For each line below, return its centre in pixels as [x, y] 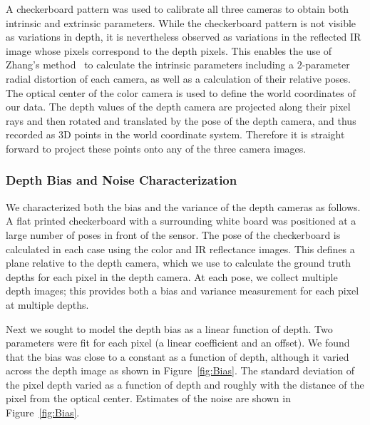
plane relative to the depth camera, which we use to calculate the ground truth [178, 263]
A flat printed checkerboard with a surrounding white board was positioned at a [181, 221]
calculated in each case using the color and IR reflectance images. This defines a [180, 249]
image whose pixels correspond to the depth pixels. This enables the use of [169, 50]
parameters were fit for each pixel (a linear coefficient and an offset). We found [178, 343]
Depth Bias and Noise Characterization [122, 180]
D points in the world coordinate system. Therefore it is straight [204, 134]
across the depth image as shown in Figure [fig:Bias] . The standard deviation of [180, 370]
